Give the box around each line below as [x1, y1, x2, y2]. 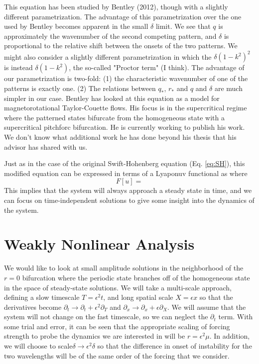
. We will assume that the [167, 301, 246, 312]
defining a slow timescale [4, 292, 80, 302]
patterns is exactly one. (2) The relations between [4, 83, 156, 93]
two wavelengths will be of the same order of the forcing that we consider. [4, 350, 230, 361]
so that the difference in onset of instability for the [97, 341, 252, 351]
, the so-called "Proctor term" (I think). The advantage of [69, 62, 245, 73]
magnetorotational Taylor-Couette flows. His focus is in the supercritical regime [4, 102, 247, 113]
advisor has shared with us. [4, 141, 88, 152]
